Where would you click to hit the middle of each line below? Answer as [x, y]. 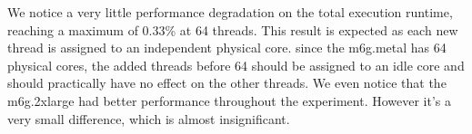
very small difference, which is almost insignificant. [149, 118]
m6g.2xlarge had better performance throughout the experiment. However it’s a [230, 100]
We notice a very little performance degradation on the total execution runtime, [230, 12]
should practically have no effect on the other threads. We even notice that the [227, 83]
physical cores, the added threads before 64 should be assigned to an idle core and [236, 65]
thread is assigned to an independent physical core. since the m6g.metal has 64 [227, 48]
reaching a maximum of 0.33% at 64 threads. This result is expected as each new [233, 29]
